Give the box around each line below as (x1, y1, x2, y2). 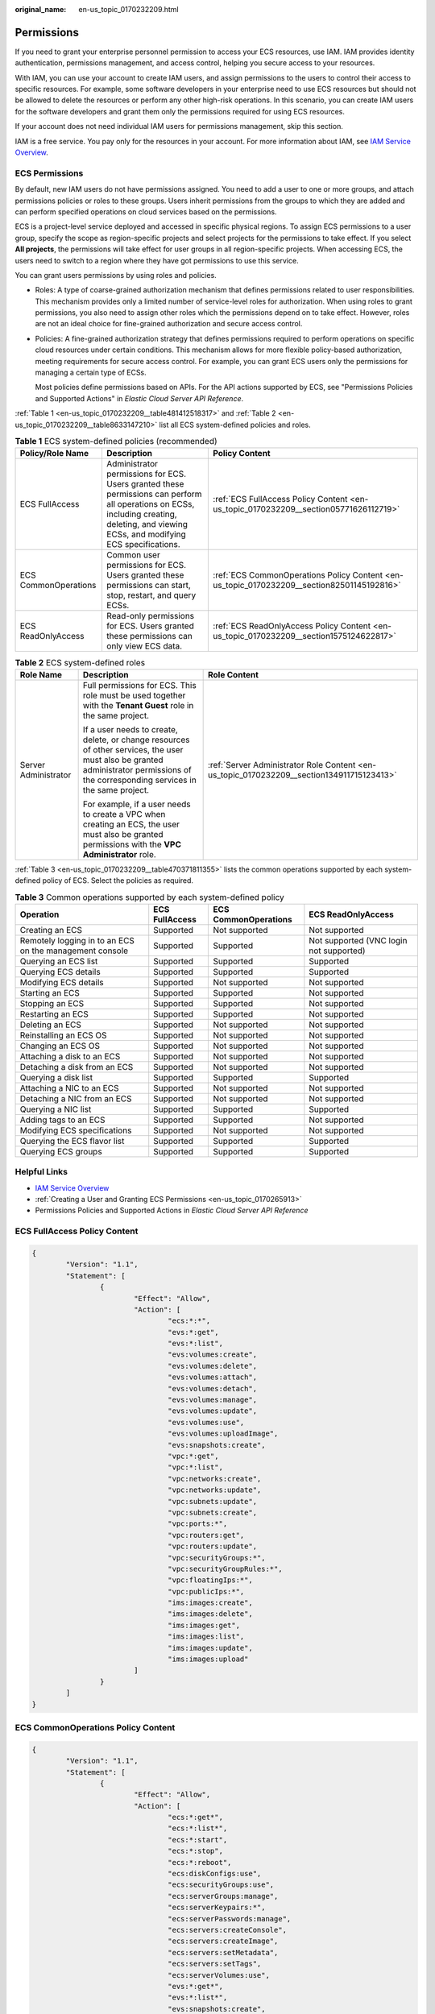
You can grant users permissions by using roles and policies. (14, 270, 217, 280)
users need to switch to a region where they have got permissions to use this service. (14, 255, 299, 265)
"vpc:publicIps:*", (168, 1587, 245, 1596)
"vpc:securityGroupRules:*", (168, 1564, 283, 1573)
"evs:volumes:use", (168, 1418, 245, 1427)
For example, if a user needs (82, 798, 191, 810)
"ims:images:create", (168, 1598, 253, 1607)
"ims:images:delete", (168, 1610, 253, 1618)
